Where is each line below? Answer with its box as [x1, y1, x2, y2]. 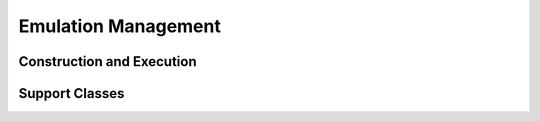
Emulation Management [18, 15, 222, 37]
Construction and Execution [18, 53, 197, 70]
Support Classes [18, 85, 125, 102]
